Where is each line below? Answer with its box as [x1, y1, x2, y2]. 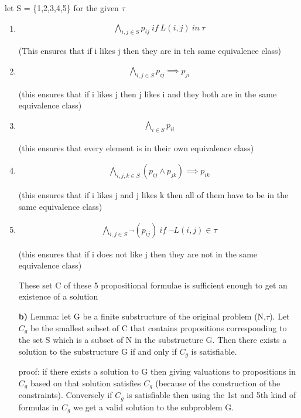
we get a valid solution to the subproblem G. [73, 400, 234, 413]
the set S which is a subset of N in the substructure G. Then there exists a [18, 334, 287, 346]
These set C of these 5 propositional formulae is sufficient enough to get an [18, 278, 288, 291]
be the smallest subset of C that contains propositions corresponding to [30, 321, 287, 334]
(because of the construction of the [155, 376, 281, 389]
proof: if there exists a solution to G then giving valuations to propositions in [18, 365, 296, 378]
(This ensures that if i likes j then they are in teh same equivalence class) [18, 45, 281, 57]
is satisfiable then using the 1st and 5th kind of [126, 389, 296, 401]
